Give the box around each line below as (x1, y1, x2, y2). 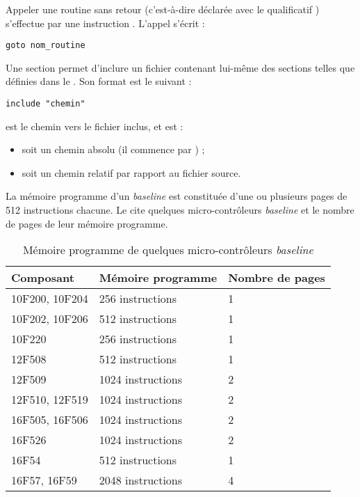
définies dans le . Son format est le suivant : (6, 74, 192, 88)
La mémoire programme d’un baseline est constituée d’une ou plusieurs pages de (6, 189, 347, 203)
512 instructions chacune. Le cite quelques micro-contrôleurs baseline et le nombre (6, 203, 354, 217)
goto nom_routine (6, 40, 85, 51)
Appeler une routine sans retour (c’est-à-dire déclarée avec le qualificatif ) (6, 2, 320, 16)
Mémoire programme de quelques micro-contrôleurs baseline (22, 242, 313, 258)
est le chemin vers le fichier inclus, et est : (6, 118, 183, 133)
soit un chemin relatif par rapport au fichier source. (22, 165, 241, 180)
